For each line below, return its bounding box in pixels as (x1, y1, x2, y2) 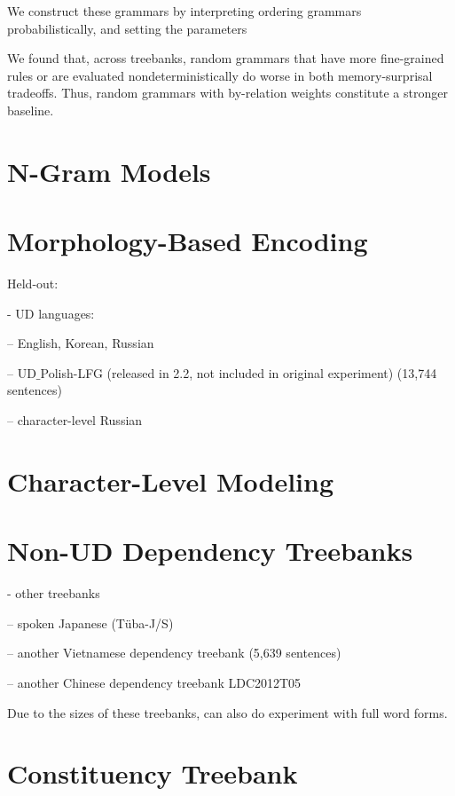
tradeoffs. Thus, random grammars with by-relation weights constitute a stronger (7, 83, 448, 102)
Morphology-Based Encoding (7, 223, 368, 259)
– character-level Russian (7, 411, 143, 430)
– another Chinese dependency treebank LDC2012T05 (7, 673, 302, 691)
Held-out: (7, 274, 59, 293)
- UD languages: (7, 303, 95, 322)
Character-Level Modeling (7, 462, 334, 499)
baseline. (7, 100, 54, 119)
